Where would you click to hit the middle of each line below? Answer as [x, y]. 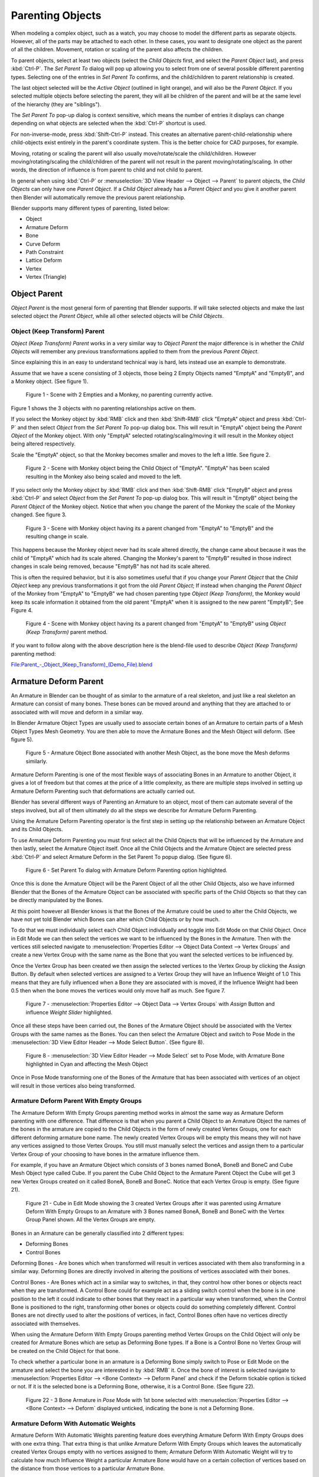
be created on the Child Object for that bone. [66, 1351]
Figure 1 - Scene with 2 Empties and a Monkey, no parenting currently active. [119, 395]
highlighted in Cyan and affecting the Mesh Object [87, 1064]
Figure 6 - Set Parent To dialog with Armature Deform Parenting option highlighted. [126, 870]
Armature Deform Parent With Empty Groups [76, 1101]
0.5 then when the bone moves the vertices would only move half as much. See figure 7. [118, 991]
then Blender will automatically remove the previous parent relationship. [98, 197]
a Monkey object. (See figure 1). [50, 382]
